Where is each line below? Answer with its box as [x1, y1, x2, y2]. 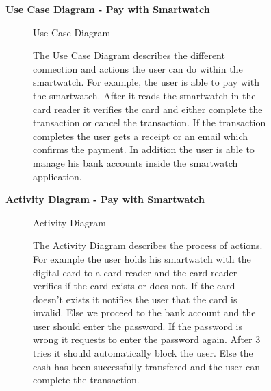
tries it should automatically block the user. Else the [33, 346, 253, 360]
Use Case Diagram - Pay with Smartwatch [5, 2, 210, 16]
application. [33, 169, 82, 183]
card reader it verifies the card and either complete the [33, 102, 263, 116]
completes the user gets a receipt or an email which [33, 128, 248, 143]
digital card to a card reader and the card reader [33, 265, 237, 279]
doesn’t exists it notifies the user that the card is [33, 292, 237, 306]
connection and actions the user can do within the [33, 61, 243, 75]
